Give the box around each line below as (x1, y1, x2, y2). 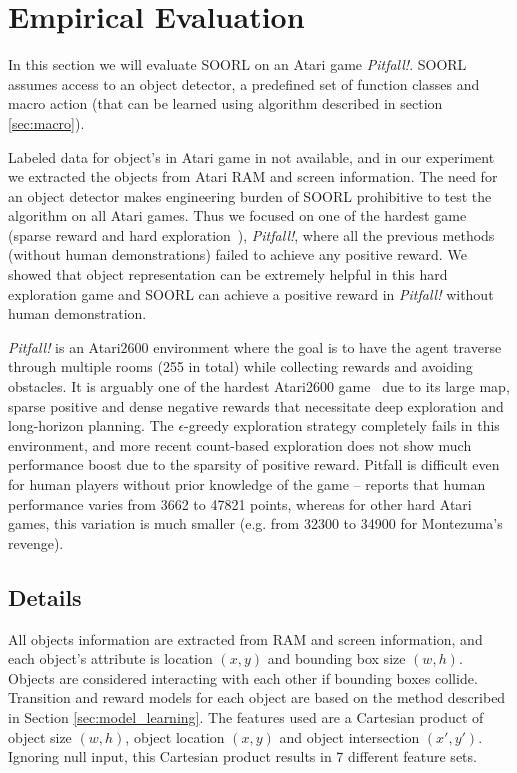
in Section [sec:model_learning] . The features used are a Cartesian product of (8, 706, 484, 727)
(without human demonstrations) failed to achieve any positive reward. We (8, 244, 467, 265)
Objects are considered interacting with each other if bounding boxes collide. (8, 667, 478, 688)
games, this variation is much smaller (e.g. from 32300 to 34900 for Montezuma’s (8, 513, 503, 534)
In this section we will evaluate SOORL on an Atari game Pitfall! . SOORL (8, 54, 467, 75)
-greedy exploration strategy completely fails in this (184, 415, 500, 436)
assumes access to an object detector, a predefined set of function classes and (8, 73, 480, 94)
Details (8, 581, 82, 612)
